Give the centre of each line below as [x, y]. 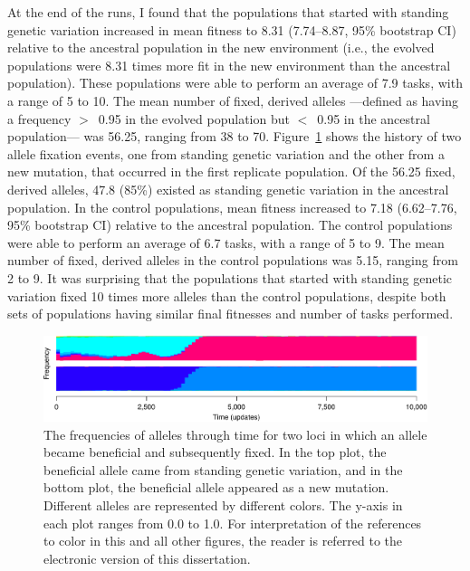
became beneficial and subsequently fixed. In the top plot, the [215, 452]
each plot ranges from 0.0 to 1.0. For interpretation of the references [233, 523]
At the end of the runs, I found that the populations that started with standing [228, 12]
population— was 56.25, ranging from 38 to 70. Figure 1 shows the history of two [235, 136]
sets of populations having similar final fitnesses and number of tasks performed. [230, 314]
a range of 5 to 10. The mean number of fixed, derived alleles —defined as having [233, 100]
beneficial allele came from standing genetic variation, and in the [223, 469]
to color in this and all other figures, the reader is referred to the [223, 541]
